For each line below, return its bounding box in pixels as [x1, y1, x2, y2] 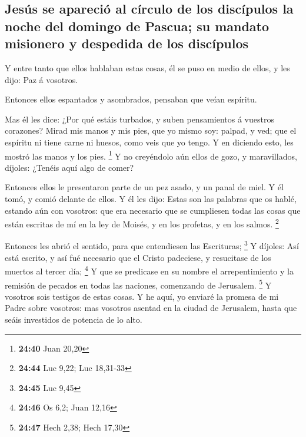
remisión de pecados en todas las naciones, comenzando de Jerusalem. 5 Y [5, 277, 272, 291]
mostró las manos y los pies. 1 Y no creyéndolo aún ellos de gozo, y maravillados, [5, 148, 297, 162]
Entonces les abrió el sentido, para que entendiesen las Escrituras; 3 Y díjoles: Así [5, 238, 299, 252]
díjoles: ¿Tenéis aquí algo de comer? [5, 161, 134, 173]
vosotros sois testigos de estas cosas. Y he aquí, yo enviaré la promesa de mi [5, 290, 279, 302]
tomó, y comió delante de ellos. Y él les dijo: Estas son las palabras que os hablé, [5, 192, 297, 204]
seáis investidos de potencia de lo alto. [5, 313, 142, 325]
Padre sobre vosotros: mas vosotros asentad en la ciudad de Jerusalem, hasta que [5, 302, 297, 314]
